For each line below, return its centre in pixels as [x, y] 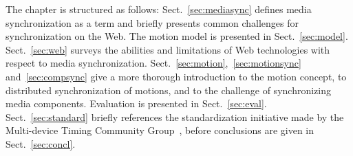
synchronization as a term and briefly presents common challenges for [152, 22]
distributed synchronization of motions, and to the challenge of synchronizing [168, 90]
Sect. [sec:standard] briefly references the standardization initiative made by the [175, 116]
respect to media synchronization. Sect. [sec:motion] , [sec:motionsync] [153, 63]
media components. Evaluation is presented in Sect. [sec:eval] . [136, 103]
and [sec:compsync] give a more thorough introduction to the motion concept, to [176, 76]
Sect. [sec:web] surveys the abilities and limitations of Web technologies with [168, 49]
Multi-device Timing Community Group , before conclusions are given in [160, 130]
